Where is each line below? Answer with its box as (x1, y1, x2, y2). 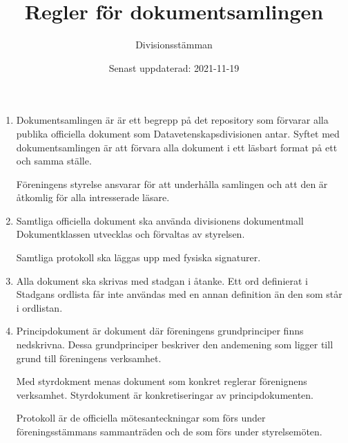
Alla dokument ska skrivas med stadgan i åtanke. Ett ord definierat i (16, 273, 308, 288)
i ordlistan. (16, 300, 63, 314)
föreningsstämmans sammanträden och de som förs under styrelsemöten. (16, 424, 322, 438)
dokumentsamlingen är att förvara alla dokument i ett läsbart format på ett (16, 140, 338, 154)
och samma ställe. (16, 153, 92, 168)
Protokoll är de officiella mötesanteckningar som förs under (16, 411, 266, 425)
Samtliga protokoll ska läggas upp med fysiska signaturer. (16, 250, 261, 265)
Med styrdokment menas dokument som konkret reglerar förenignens (16, 374, 307, 388)
